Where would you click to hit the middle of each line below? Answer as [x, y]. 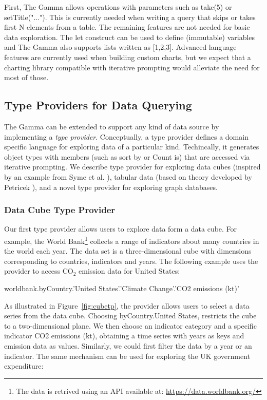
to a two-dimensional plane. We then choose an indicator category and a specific [130, 325]
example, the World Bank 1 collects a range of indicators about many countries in [132, 240]
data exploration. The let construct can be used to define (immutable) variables [130, 37]
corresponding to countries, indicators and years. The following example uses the [131, 261]
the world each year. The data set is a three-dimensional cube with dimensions [128, 251]
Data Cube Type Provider [60, 210]
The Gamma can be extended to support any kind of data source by [112, 126]
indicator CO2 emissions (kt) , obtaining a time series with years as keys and [124, 336]
